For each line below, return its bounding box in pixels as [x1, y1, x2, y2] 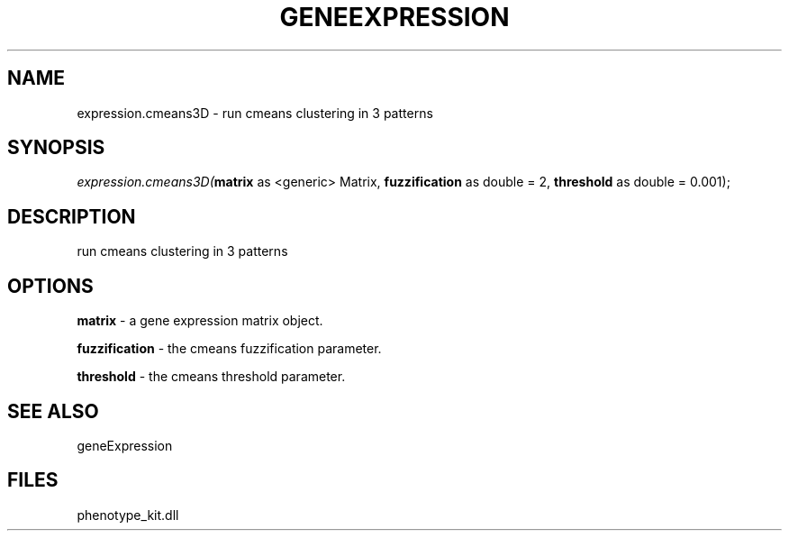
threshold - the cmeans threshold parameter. [77, 369, 346, 385]
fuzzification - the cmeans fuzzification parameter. [77, 341, 382, 357]
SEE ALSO [7, 399, 99, 423]
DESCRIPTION [7, 205, 136, 228]
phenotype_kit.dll [77, 506, 179, 523]
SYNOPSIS [7, 136, 105, 160]
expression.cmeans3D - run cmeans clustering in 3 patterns [77, 105, 433, 121]
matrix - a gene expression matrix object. [77, 313, 323, 329]
